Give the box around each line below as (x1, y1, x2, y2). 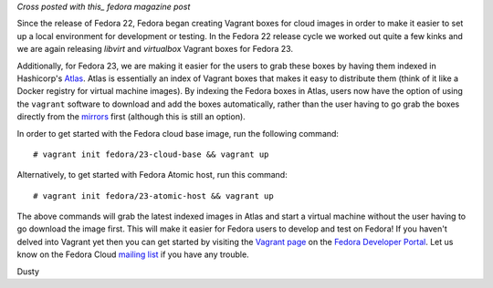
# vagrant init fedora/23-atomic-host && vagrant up (33, 190, 274, 201)
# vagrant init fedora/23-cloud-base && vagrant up (33, 149, 269, 159)
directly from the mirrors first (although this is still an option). (16, 111, 246, 122)
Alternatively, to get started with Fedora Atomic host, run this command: (16, 170, 288, 180)
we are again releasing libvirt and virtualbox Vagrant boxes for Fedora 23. (16, 44, 294, 55)
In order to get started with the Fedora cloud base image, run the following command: (16, 128, 340, 139)
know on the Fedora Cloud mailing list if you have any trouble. (16, 249, 250, 260)
